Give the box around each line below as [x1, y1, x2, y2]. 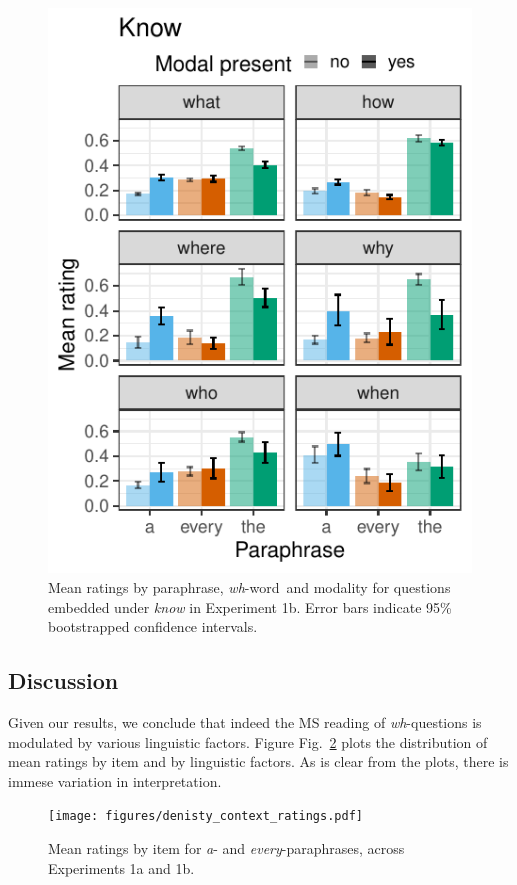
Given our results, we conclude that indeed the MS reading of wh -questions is [8, 711, 482, 732]
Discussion [8, 665, 119, 696]
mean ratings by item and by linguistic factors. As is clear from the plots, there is [8, 751, 509, 772]
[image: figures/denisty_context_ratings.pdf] [48, 809, 363, 824]
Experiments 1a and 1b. [48, 857, 195, 878]
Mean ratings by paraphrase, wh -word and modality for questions [48, 576, 451, 597]
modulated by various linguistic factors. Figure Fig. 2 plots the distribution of [8, 731, 488, 752]
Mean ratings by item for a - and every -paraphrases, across [48, 837, 405, 858]
